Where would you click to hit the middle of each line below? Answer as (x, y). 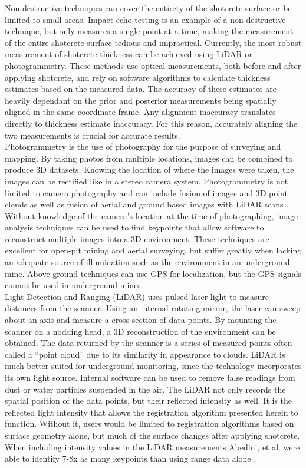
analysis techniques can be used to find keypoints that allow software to (134, 227)
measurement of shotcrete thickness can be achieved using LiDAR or (129, 54)
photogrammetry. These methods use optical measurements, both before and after (153, 65)
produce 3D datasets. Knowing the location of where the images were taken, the (149, 169)
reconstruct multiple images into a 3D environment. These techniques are (137, 238)
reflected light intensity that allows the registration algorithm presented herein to (152, 412)
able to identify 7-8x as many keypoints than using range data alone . (131, 458)
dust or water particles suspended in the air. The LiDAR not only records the (145, 389)
